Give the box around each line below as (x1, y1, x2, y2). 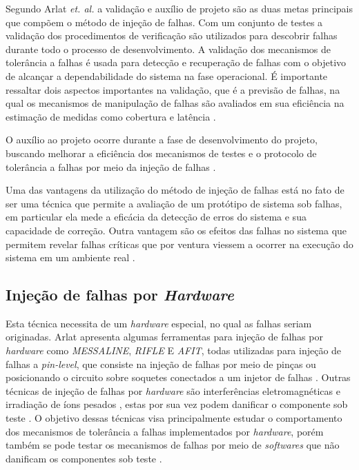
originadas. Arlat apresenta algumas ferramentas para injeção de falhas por (6, 329, 323, 344)
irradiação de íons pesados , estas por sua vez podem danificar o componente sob (6, 397, 348, 411)
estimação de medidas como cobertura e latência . (6, 109, 216, 123)
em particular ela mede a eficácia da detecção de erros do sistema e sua (6, 210, 307, 224)
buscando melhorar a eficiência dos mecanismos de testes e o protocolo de (6, 145, 317, 160)
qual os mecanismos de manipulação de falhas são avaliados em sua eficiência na (6, 96, 345, 110)
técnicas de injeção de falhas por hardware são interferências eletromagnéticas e (6, 383, 340, 398)
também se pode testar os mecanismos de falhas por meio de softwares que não (6, 438, 340, 452)
